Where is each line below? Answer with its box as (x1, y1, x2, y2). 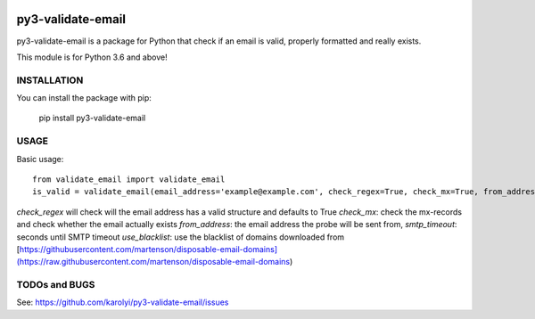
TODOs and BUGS (16, 279, 95, 291)
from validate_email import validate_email (32, 174, 226, 184)
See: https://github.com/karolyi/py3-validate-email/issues (16, 297, 229, 307)
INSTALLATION (16, 74, 84, 86)
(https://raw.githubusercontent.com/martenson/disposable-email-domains (16, 257, 291, 267)
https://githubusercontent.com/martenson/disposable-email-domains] (19, 243, 278, 254)
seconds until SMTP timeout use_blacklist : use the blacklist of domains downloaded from (16, 232, 345, 242)
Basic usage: (16, 153, 64, 164)
